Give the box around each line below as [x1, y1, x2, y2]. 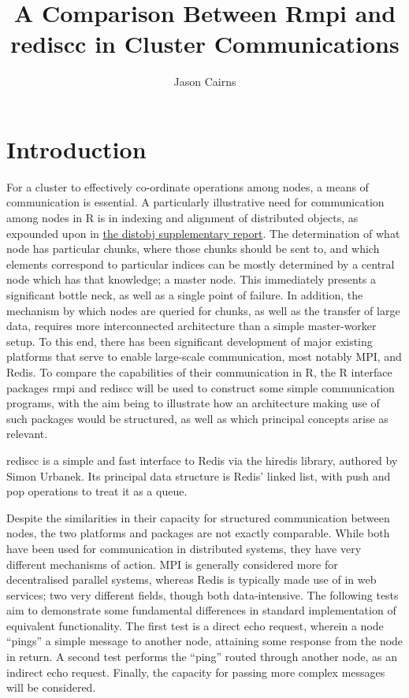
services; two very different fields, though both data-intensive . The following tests [6, 586, 399, 603]
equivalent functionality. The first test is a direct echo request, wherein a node [6, 617, 384, 633]
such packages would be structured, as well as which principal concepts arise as [6, 410, 389, 426]
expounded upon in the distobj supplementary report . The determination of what [6, 225, 400, 241]
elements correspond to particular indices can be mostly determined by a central [6, 255, 395, 272]
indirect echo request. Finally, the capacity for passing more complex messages [6, 663, 385, 680]
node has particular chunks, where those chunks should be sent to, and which [6, 240, 380, 257]
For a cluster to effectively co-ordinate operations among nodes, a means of [6, 178, 369, 195]
